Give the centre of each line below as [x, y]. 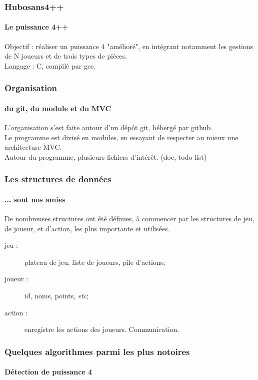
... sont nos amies [35, 199]
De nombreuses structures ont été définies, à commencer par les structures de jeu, [129, 219]
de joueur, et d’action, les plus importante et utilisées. [87, 228]
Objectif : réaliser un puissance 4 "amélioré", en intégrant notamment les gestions [129, 46]
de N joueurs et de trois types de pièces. [66, 56]
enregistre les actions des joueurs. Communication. [102, 329]
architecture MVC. [33, 147]
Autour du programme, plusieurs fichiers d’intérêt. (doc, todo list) [106, 156]
